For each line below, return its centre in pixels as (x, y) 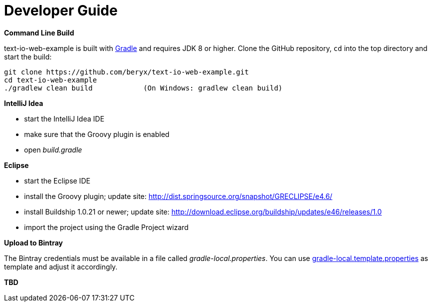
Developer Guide (61, 10)
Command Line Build (39, 32)
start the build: (28, 56)
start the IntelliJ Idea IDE (64, 118)
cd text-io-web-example (51, 80)
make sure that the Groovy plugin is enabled (97, 134)
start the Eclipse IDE (57, 180)
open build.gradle (53, 149)
